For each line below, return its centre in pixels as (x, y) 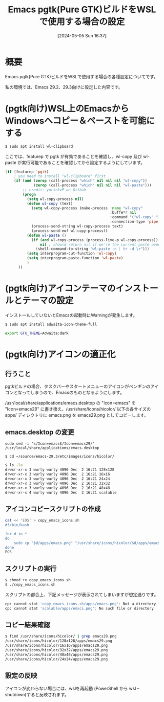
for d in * (16, 534)
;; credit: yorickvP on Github (54, 190)
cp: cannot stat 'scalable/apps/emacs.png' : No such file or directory (79, 608)
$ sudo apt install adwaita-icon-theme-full (51, 324)
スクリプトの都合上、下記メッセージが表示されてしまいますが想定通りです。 (82, 594)
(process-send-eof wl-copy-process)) (70, 231)
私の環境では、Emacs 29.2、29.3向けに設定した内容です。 (64, 87)
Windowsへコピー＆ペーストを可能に (80, 121)
